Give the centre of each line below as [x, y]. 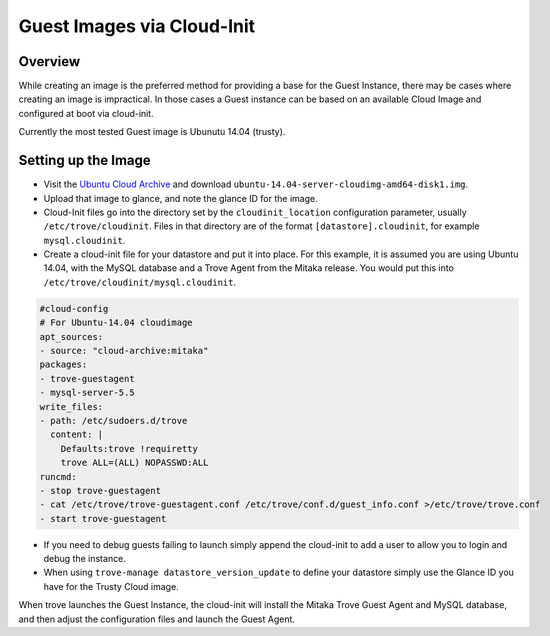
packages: [63, 364]
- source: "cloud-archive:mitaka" [124, 351]
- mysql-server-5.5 [87, 393]
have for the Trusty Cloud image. [111, 586]
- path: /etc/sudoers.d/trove [113, 420]
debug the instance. [85, 559]
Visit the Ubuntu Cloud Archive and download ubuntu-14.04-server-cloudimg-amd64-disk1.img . [256, 184]
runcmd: [58, 476]
